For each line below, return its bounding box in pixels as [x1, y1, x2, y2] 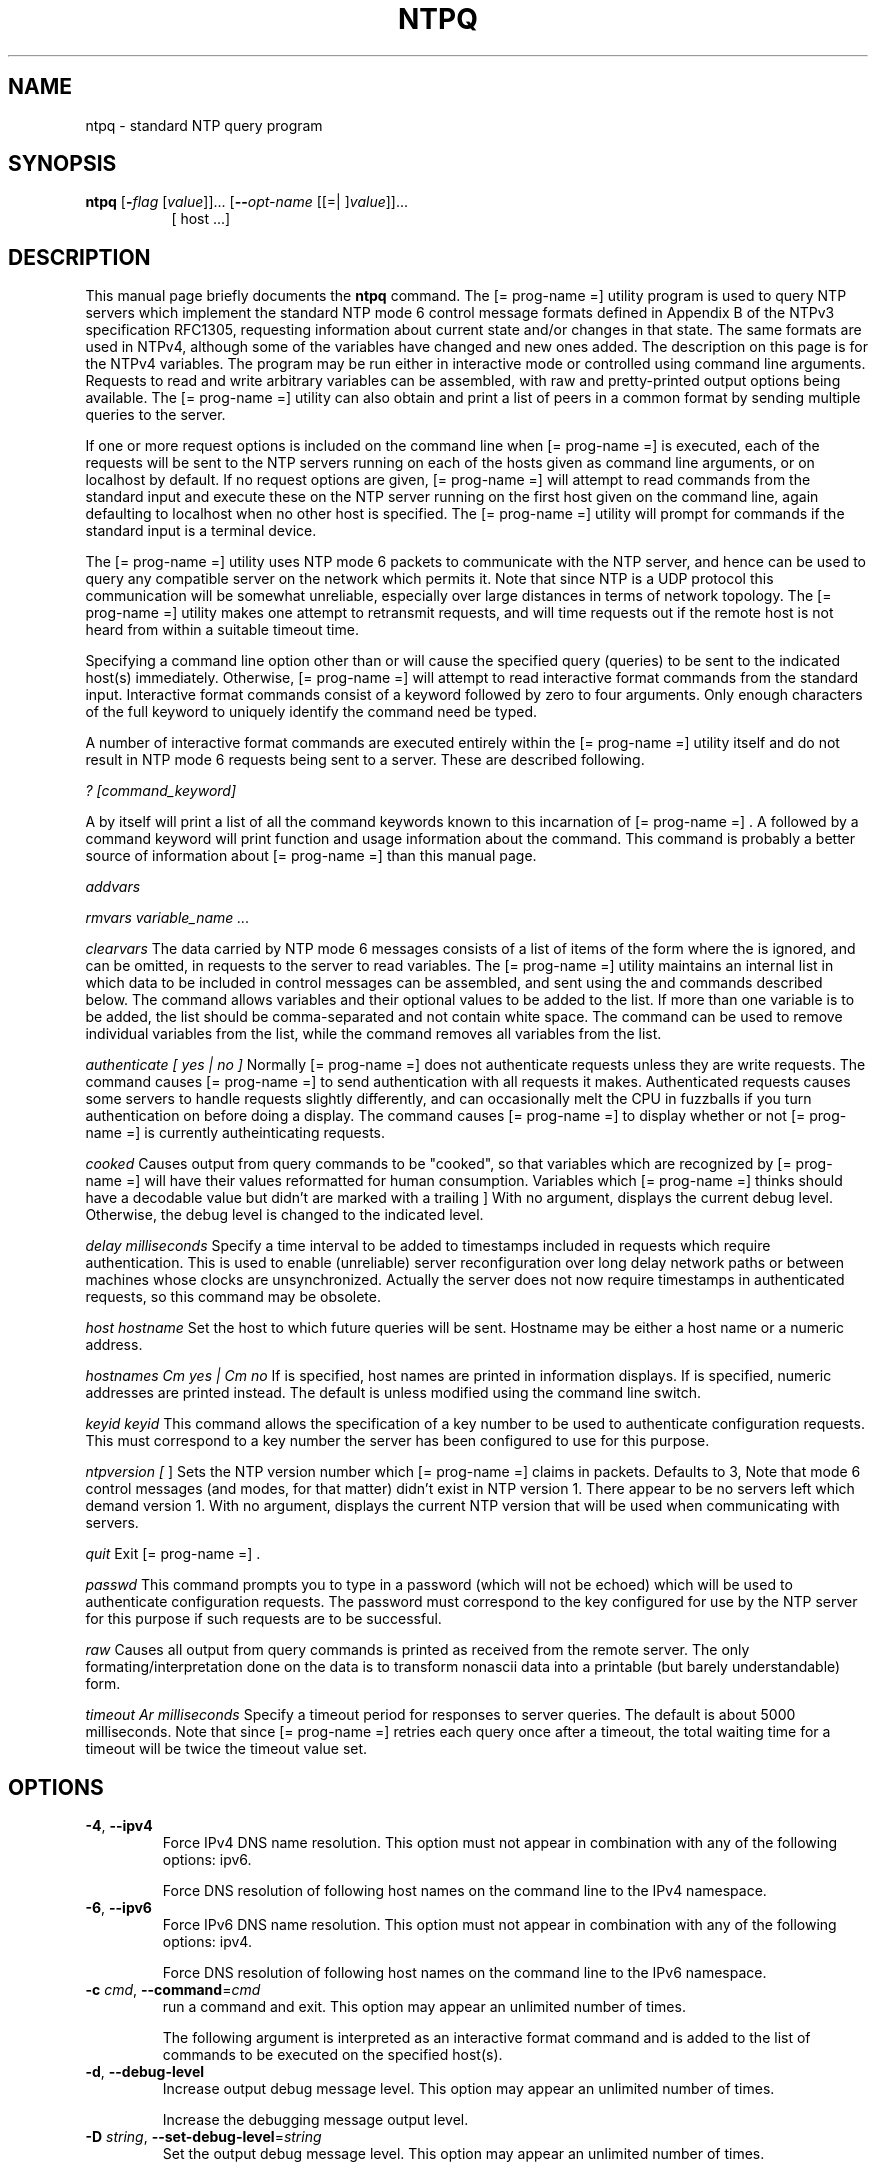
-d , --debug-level [85, 2063, 205, 2081]
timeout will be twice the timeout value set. [85, 1740, 368, 1758]
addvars [85, 878, 141, 896]
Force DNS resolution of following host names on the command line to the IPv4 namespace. [162, 1882, 767, 1900]
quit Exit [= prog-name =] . [85, 1545, 261, 1563]
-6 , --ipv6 [85, 1899, 152, 1917]
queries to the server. [85, 406, 226, 424]
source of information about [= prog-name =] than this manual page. [85, 847, 537, 865]
